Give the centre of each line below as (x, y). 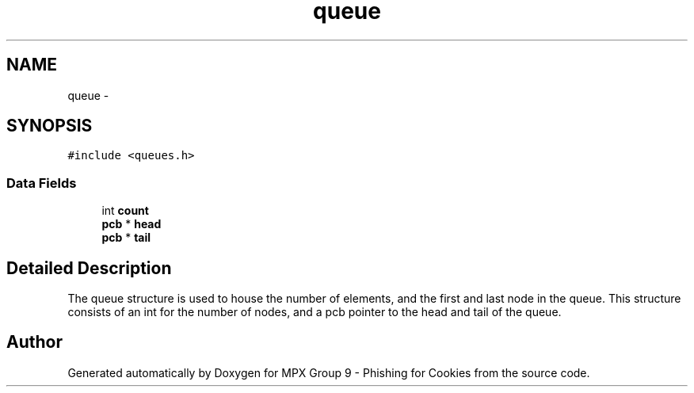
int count (125, 211)
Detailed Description (89, 268)
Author (34, 342)
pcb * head (132, 224)
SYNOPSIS (50, 126)
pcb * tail (126, 238)
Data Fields (42, 183)
